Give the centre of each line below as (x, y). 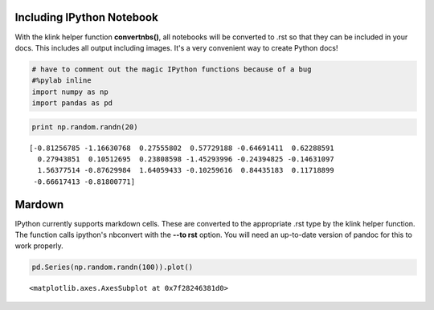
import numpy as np (70, 92)
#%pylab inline (61, 81)
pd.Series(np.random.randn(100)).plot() (112, 267)
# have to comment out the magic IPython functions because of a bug (172, 69)
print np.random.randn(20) (85, 127)
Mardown (39, 204)
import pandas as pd (72, 103)
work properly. (39, 246)
